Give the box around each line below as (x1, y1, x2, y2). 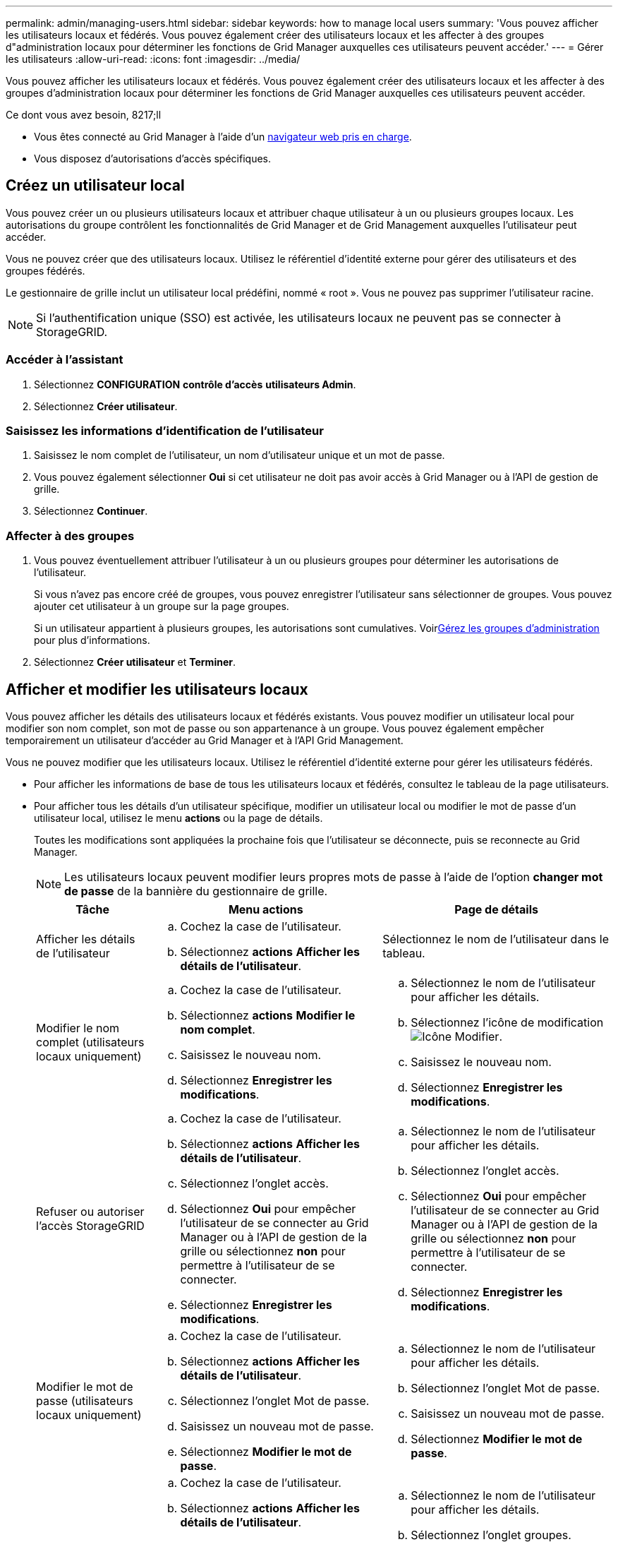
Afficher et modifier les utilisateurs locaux (6, 680, 308, 698)
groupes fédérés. (6, 264, 85, 277)
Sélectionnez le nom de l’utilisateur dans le (382, 931, 609, 946)
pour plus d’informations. (34, 634, 150, 647)
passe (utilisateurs (36, 1393, 133, 1408)
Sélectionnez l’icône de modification (411, 1015, 604, 1029)
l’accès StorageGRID (36, 1218, 145, 1233)
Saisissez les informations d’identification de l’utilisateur (6, 423, 324, 438)
